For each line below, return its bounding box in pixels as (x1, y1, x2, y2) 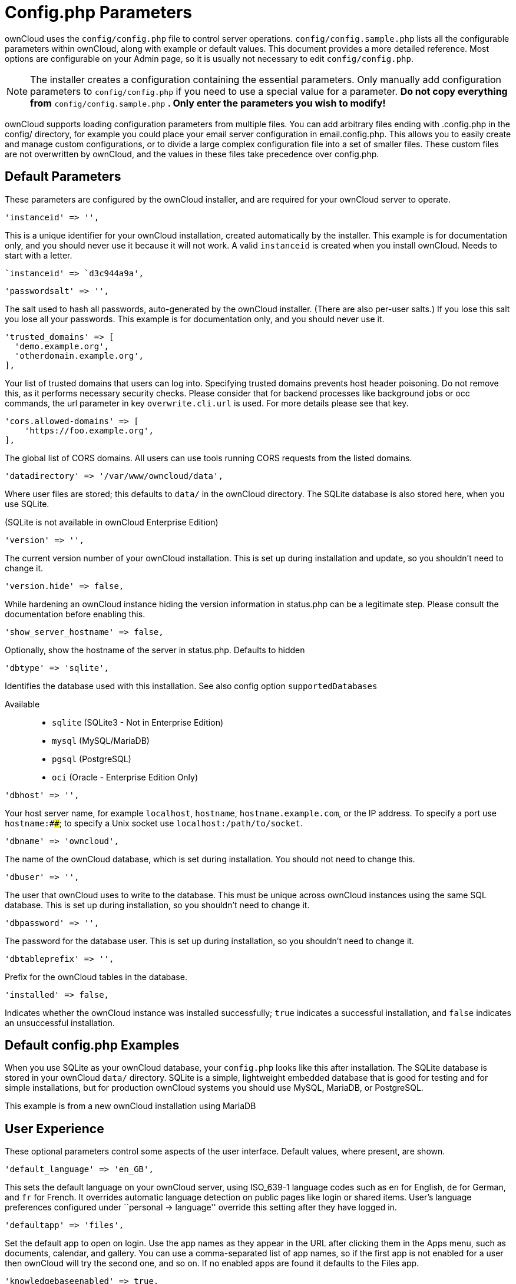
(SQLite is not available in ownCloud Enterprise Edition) (5, 517, 219, 527)
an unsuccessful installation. (5, 1017, 115, 1028)
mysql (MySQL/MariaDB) (52, 735, 150, 746)
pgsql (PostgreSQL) (52, 753, 131, 764)
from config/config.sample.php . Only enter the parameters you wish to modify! (30, 97, 386, 109)
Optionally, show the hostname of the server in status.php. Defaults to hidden (5, 644, 305, 655)
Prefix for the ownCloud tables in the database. (5, 971, 187, 982)
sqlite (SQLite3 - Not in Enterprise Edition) (52, 717, 224, 727)
